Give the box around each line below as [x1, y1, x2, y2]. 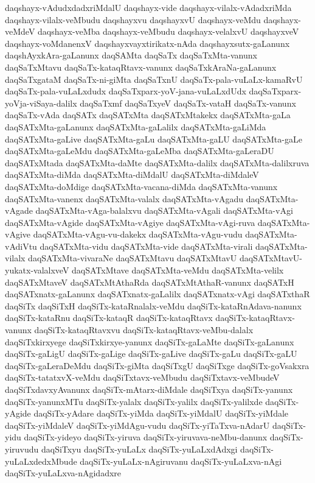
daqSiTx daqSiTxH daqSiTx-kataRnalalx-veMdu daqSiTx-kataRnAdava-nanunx [5, 299, 302, 312]
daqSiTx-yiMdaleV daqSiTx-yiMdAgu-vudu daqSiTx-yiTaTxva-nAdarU [5, 418, 270, 431]
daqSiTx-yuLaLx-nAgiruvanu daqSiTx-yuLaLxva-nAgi [80, 454, 282, 467]
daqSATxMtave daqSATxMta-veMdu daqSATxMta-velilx [72, 264, 284, 277]
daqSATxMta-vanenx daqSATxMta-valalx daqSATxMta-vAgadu [5, 192, 244, 205]
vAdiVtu [5, 239, 37, 252]
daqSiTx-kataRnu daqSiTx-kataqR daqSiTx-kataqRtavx [5, 311, 213, 324]
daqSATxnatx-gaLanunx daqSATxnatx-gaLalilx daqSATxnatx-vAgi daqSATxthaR [5, 287, 310, 300]
